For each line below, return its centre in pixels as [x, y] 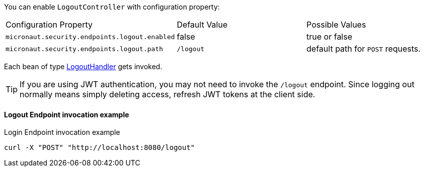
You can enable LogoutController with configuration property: [112, 7]
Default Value [202, 25]
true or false [329, 37]
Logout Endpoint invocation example [67, 114]
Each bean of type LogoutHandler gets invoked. [83, 66]
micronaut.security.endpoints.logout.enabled [90, 37]
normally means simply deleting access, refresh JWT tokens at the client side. [167, 94]
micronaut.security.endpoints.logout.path [84, 49]
